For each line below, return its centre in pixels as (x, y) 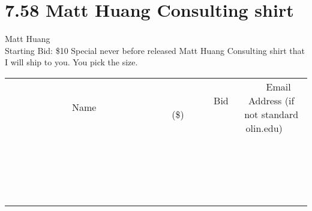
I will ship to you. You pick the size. (71, 62)
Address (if (271, 100)
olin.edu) (264, 128)
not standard (271, 114)
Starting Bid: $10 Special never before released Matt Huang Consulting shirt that (155, 50)
